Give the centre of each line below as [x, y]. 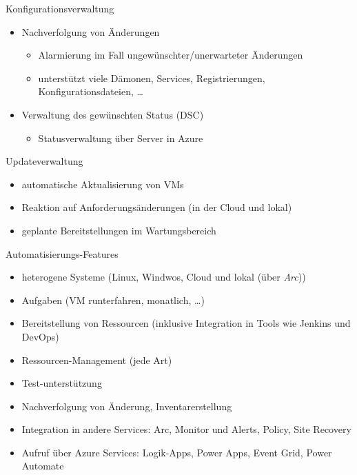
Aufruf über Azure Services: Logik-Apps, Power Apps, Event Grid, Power [177, 452]
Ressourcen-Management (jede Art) [97, 360]
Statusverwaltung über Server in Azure [121, 138]
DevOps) [40, 336]
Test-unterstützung [62, 383]
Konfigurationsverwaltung [60, 8]
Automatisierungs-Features [62, 253]
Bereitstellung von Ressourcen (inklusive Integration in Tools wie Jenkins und [186, 323]
